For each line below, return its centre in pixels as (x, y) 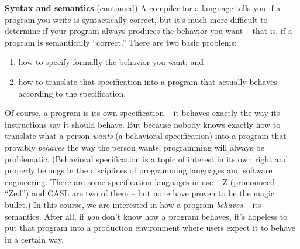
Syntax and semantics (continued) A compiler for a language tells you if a (143, 8)
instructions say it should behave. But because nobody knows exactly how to (143, 124)
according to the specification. (72, 93)
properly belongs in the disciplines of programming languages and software (139, 170)
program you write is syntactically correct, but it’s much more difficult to (136, 19)
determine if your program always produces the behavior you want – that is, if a (149, 31)
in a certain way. (35, 239)
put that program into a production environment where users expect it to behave (150, 228)
